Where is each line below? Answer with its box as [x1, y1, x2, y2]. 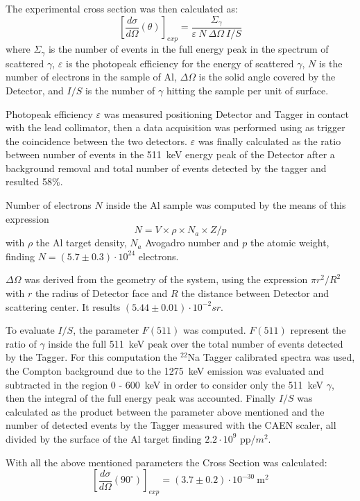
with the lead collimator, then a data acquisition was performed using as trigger [6, 120, 345, 135]
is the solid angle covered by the [198, 69, 336, 84]
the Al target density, [35, 235, 127, 250]
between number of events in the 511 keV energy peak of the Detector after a [6, 147, 335, 162]
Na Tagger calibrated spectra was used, [187, 350, 355, 364]
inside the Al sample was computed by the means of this [105, 198, 346, 212]
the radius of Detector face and [35, 286, 168, 300]
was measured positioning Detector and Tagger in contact [103, 106, 349, 121]
